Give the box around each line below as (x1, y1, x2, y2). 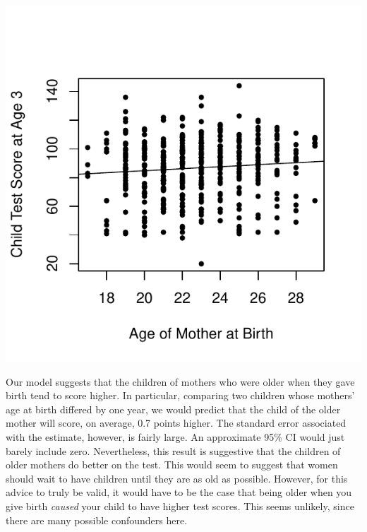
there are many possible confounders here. (6, 512, 188, 527)
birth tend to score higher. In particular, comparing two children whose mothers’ (6, 388, 355, 403)
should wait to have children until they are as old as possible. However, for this (6, 471, 348, 485)
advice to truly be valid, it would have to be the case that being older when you (6, 485, 352, 500)
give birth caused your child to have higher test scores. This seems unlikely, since (6, 498, 354, 513)
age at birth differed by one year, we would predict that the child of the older (6, 401, 341, 416)
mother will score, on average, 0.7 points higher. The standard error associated (6, 415, 347, 430)
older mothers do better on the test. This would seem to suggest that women (6, 457, 338, 472)
